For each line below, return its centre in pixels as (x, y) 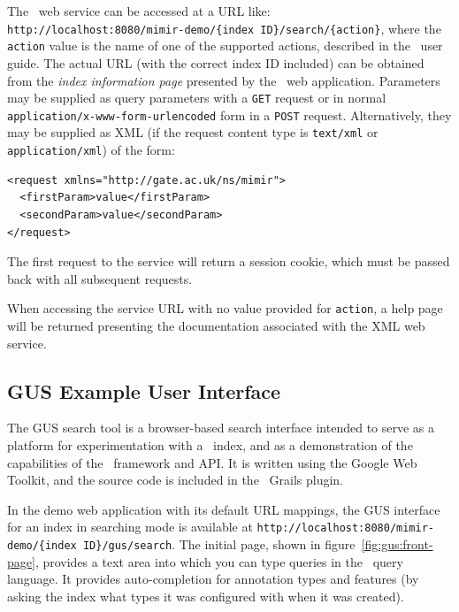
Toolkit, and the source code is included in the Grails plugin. (176, 480)
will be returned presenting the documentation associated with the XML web (216, 325)
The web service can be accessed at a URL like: (139, 11)
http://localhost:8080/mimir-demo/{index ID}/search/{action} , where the (224, 28)
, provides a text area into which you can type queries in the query (219, 561)
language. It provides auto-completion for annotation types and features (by (213, 579)
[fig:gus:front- (397, 543)
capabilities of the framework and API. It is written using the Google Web (212, 462)
